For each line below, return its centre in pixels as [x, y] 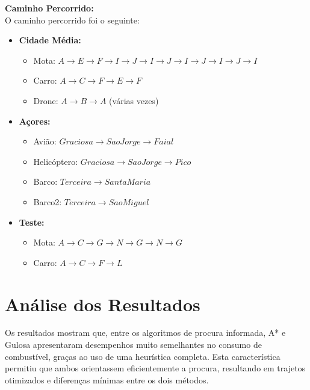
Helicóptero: [56, 161]
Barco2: [48, 201]
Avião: [45, 141]
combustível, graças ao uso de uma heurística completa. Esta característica [143, 356]
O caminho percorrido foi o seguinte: [72, 20]
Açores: [35, 121]
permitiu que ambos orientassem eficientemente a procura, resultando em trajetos [155, 368]
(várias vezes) [134, 100]
